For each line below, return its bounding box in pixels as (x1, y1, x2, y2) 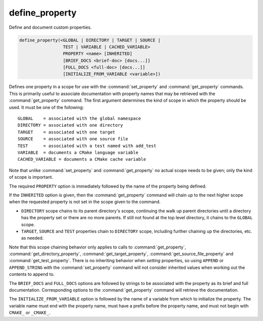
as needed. (21, 235, 44, 241)
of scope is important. (9, 174, 54, 180)
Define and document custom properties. (9, 24, 92, 30)
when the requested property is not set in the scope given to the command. (9, 199, 161, 205)
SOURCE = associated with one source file (18, 136, 129, 142)
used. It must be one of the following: (9, 104, 84, 110)
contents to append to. (9, 271, 55, 277)
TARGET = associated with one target (18, 129, 115, 135)
